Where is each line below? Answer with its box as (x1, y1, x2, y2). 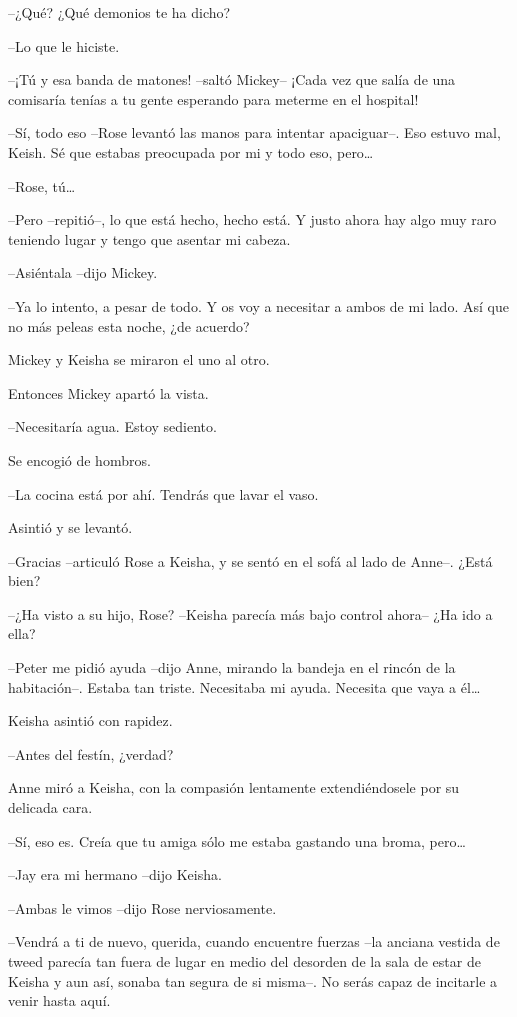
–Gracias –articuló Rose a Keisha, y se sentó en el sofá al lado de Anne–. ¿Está (8, 550, 493, 571)
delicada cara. (8, 797, 93, 818)
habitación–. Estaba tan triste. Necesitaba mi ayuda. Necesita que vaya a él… (8, 676, 481, 697)
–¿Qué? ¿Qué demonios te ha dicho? (8, 2, 231, 22)
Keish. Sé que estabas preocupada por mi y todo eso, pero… (8, 141, 374, 162)
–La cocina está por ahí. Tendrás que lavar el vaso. (8, 483, 319, 504)
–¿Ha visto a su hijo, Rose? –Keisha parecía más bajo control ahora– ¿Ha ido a (8, 603, 493, 624)
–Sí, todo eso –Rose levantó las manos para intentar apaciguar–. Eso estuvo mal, (8, 122, 501, 143)
